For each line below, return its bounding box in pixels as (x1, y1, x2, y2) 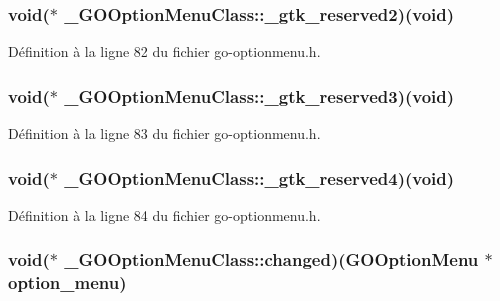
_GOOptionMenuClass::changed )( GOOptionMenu (64, 247, 479, 272)
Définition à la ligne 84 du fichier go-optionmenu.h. (8, 204, 321, 225)
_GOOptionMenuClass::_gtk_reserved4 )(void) (64, 165, 455, 190)
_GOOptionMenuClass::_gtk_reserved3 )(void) (64, 83, 455, 108)
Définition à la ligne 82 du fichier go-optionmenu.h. (8, 41, 321, 62)
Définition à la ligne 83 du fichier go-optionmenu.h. (8, 123, 321, 144)
